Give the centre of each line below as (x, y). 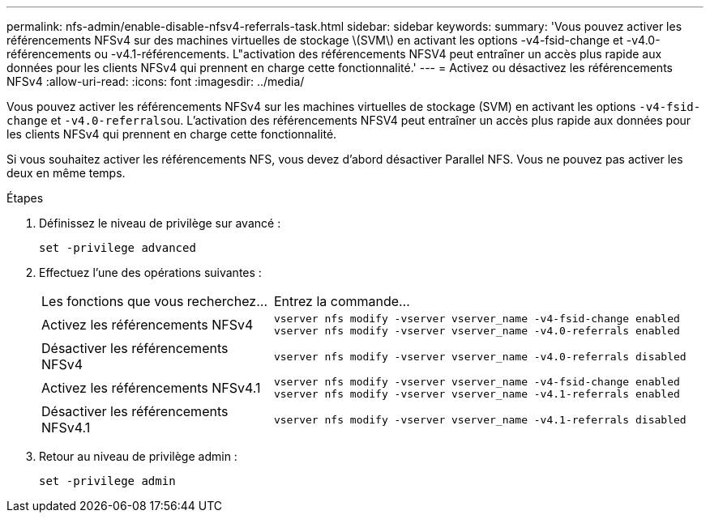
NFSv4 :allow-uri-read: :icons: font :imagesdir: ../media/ (156, 81)
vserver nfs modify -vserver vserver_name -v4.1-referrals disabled (480, 419)
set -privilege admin (107, 481)
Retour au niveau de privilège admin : (138, 456)
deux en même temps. (66, 173)
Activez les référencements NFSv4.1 (151, 388)
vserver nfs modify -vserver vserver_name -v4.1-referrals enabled (477, 394)
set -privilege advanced (118, 248)
